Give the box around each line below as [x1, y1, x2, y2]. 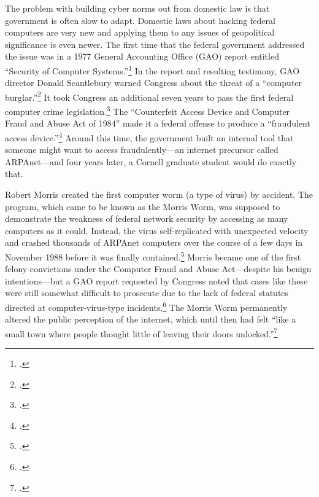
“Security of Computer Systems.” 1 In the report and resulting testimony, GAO [5, 62, 300, 77]
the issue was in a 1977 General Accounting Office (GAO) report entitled [5, 50, 279, 63]
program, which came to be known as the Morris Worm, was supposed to [5, 200, 280, 213]
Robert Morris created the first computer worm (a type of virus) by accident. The [5, 187, 313, 200]
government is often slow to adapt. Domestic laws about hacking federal [5, 14, 275, 26]
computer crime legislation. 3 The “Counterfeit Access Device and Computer [5, 103, 290, 117]
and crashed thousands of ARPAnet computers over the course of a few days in [5, 236, 303, 249]
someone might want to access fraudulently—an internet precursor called [5, 143, 279, 156]
